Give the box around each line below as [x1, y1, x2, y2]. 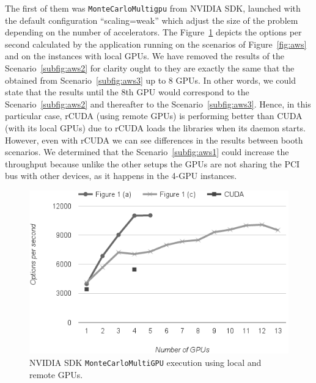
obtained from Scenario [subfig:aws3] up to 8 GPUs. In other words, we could [5, 73, 296, 86]
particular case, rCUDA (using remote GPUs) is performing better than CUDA [5, 109, 303, 122]
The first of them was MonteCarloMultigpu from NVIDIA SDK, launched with [5, 2, 301, 14]
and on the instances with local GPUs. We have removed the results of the [5, 49, 284, 62]
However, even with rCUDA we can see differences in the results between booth [5, 133, 303, 146]
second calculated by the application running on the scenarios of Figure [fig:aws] [5, 37, 307, 50]
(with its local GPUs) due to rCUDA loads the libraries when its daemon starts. [5, 122, 306, 134]
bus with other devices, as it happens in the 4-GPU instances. [5, 169, 237, 182]
